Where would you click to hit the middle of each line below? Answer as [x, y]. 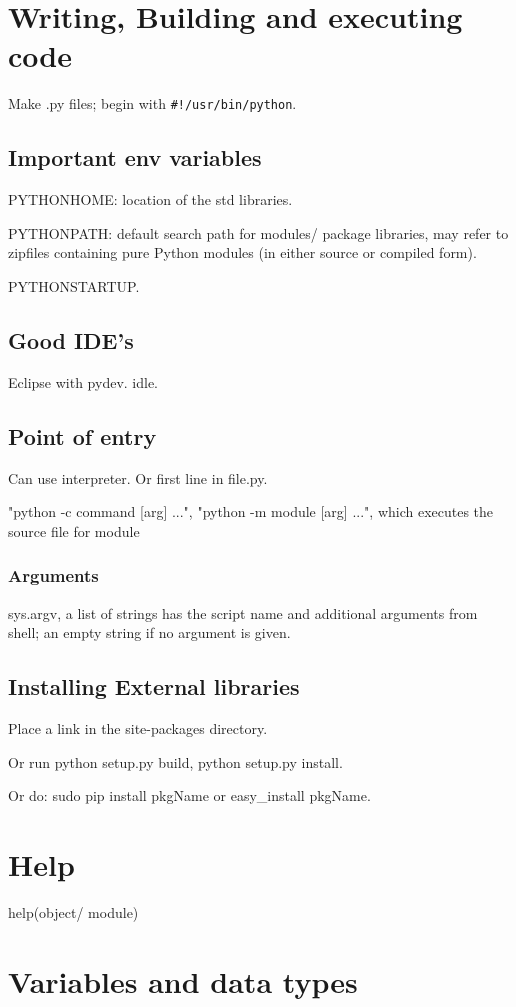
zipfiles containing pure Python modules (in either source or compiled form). [242, 252]
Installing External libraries [154, 686]
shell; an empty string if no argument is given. [149, 632]
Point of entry [82, 435]
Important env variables [135, 157]
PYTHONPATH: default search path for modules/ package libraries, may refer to [258, 232]
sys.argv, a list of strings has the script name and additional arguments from [243, 612]
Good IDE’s [71, 339]
